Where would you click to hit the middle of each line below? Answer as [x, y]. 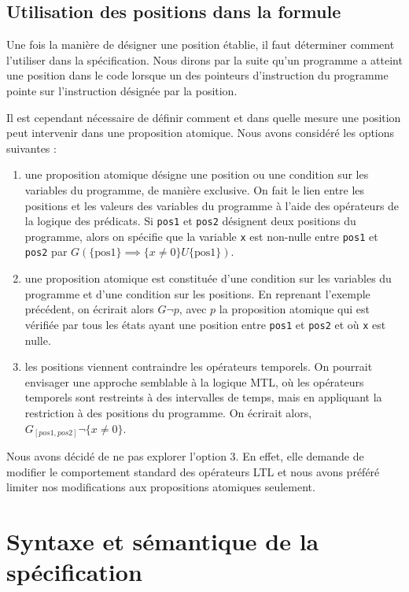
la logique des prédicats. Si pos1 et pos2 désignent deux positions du [190, 221]
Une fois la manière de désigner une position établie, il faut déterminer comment [201, 44]
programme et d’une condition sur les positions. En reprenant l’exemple [197, 293]
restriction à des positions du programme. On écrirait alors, [168, 412]
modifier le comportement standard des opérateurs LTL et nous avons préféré [193, 471]
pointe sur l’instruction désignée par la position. [122, 90]
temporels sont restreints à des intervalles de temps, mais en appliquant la [203, 397]
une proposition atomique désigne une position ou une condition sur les [197, 174]
